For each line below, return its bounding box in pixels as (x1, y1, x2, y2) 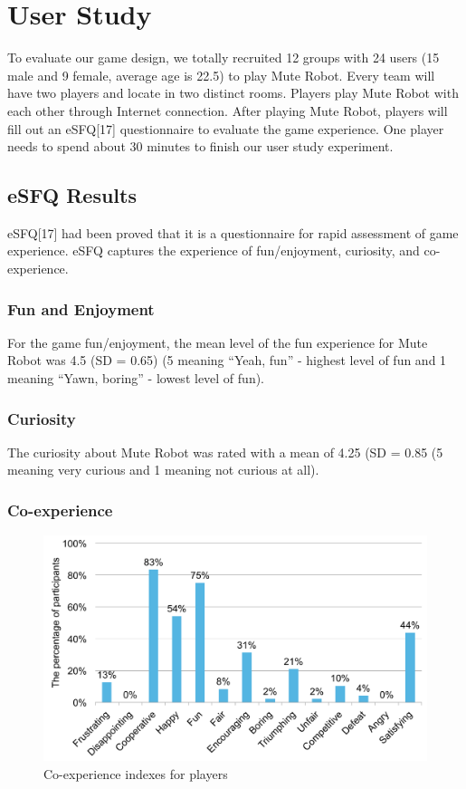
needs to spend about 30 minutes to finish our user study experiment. (7, 137, 394, 156)
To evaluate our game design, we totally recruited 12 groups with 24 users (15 (7, 48, 440, 67)
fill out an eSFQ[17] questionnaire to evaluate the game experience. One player (7, 119, 444, 138)
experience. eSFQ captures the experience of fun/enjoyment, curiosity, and (7, 241, 420, 260)
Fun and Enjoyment (7, 297, 155, 320)
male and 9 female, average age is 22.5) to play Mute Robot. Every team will (7, 65, 435, 84)
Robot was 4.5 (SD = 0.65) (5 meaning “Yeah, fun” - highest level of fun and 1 (7, 351, 447, 370)
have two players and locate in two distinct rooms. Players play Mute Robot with (7, 83, 459, 102)
